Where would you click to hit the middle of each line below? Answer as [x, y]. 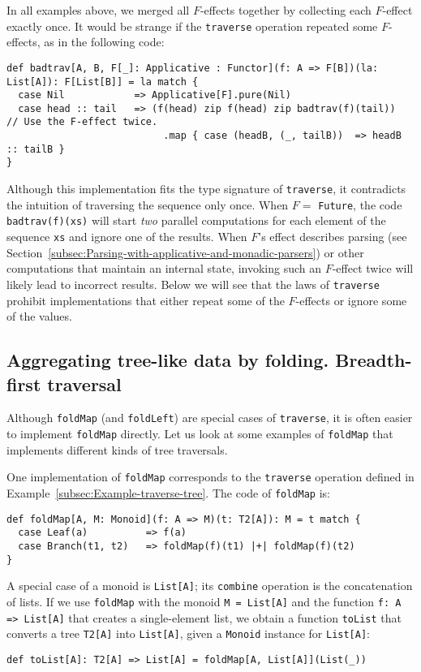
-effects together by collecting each [286, 10]
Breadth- [374, 360]
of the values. [39, 316]
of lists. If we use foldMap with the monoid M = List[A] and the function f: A [204, 601]
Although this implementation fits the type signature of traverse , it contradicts [206, 189]
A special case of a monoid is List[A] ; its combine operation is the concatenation [210, 586]
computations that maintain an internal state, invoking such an [164, 268]
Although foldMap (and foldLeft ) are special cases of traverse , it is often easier [210, 418]
